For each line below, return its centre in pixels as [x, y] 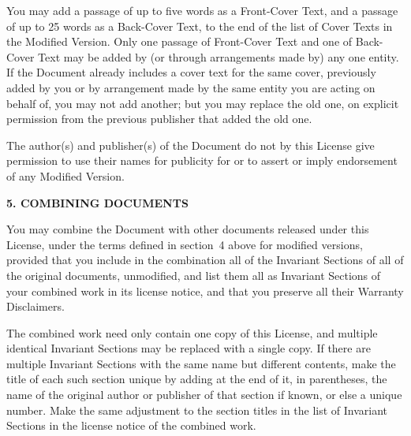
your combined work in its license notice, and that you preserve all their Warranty [205, 291]
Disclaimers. [35, 306]
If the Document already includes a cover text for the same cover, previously [191, 72]
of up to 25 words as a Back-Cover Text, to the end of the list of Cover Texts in [200, 26]
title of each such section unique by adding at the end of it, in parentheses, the [197, 379]
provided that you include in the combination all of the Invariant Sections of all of [205, 260]
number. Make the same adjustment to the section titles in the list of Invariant [197, 410]
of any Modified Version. [65, 175]
